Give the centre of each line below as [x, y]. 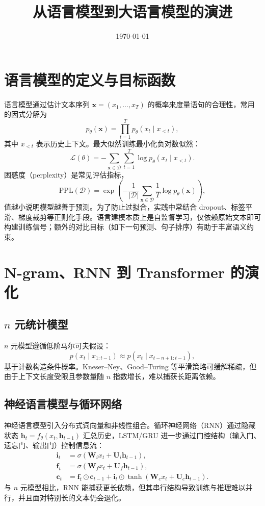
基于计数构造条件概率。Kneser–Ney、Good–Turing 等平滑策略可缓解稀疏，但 [130, 366]
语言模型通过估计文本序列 [47, 104]
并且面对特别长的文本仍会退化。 [72, 497]
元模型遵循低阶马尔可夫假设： [61, 346]
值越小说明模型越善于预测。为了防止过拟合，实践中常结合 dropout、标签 [125, 207]
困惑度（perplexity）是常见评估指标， [66, 174]
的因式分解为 [25, 114]
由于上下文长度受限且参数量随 [54, 376]
